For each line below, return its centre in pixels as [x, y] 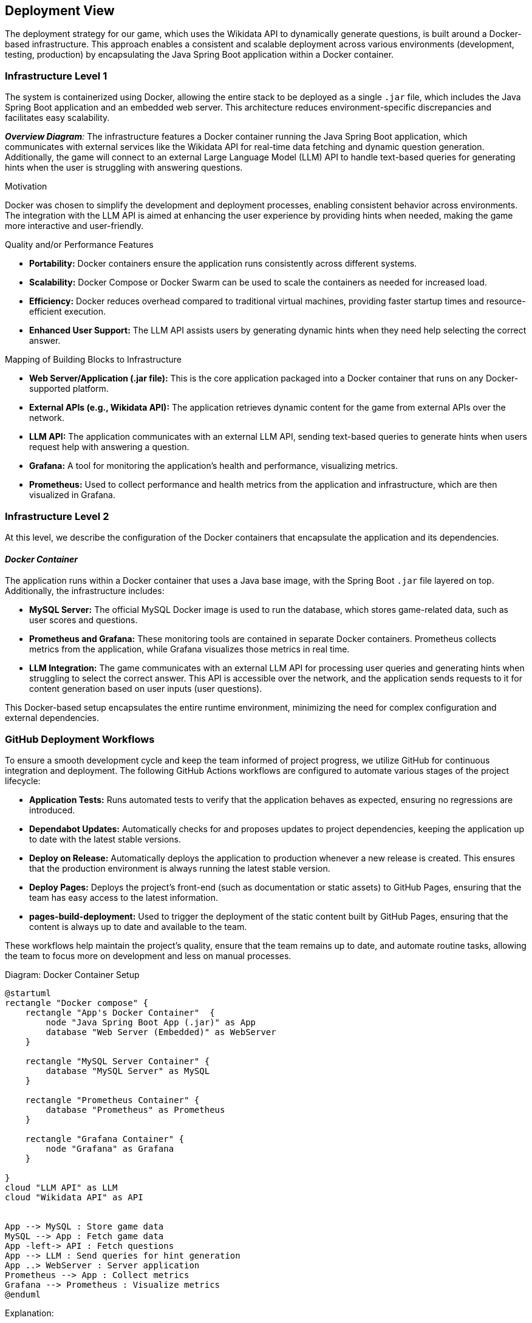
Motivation [26, 186]
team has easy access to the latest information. [124, 897]
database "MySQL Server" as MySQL [128, 1071]
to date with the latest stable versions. [105, 839]
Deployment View [60, 11]
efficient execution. [67, 312]
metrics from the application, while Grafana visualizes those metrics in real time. [189, 649]
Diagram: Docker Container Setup [72, 974]
